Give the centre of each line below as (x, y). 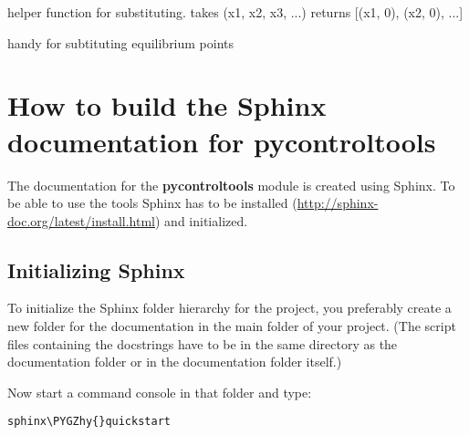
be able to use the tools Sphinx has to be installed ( (152, 203)
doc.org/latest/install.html (81, 220)
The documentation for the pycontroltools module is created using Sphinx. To (231, 185)
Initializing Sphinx (96, 269)
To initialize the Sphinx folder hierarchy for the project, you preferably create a (229, 308)
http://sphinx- (338, 203)
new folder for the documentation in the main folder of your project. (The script (232, 326)
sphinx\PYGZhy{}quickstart (89, 422)
